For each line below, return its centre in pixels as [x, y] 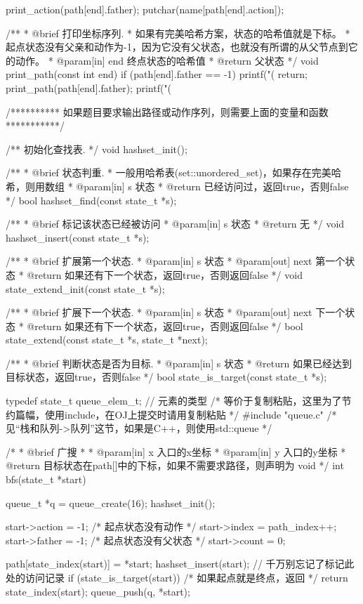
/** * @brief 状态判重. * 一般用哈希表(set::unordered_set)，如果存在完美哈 [173, 172]
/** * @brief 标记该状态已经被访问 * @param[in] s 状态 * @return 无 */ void [175, 224]
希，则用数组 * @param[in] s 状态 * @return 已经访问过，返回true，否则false [177, 186]
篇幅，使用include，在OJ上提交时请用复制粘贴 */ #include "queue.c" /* [176, 414]
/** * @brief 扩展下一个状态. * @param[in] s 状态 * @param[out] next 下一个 [176, 312]
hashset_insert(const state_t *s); [78, 237]
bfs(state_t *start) [46, 479]
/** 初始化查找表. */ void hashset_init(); [97, 149]
